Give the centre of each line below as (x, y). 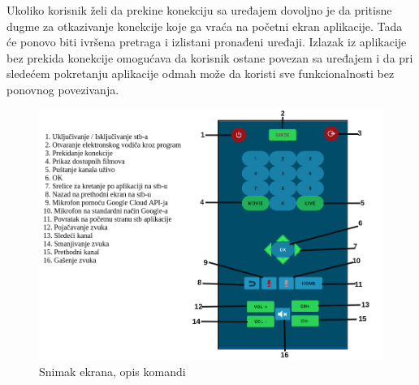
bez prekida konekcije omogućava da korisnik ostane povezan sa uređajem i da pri (210, 57)
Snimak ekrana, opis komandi (112, 371)
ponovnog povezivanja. (63, 89)
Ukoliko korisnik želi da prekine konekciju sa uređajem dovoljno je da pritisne (199, 10)
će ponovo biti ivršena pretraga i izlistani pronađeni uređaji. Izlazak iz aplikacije (207, 42)
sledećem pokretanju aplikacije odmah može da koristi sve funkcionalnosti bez (201, 74)
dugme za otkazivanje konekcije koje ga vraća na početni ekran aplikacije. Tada (205, 26)
